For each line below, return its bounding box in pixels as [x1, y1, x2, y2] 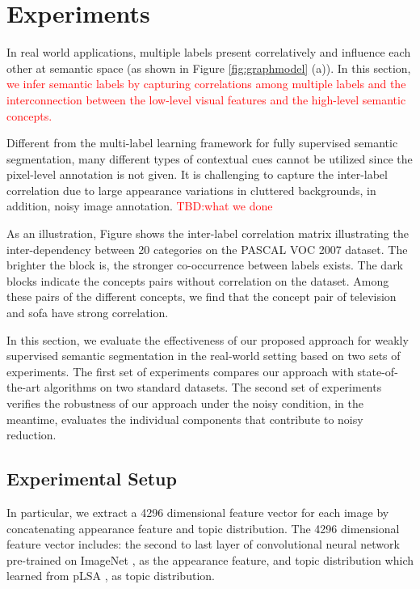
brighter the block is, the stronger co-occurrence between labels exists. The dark [6, 256, 404, 273]
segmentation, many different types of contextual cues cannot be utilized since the [6, 150, 413, 167]
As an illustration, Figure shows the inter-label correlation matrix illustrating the [6, 225, 409, 242]
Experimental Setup [6, 466, 177, 491]
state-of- [357, 362, 398, 379]
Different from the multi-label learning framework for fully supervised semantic [6, 134, 398, 151]
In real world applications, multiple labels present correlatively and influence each [6, 44, 411, 61]
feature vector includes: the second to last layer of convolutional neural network [6, 536, 400, 553]
